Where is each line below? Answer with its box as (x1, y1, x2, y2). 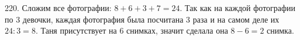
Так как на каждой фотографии (185, 2, 296, 13)
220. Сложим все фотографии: (5, 2, 112, 13)
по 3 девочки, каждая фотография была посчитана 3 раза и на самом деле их (5, 13, 280, 25)
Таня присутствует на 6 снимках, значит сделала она (40, 24, 228, 37)
